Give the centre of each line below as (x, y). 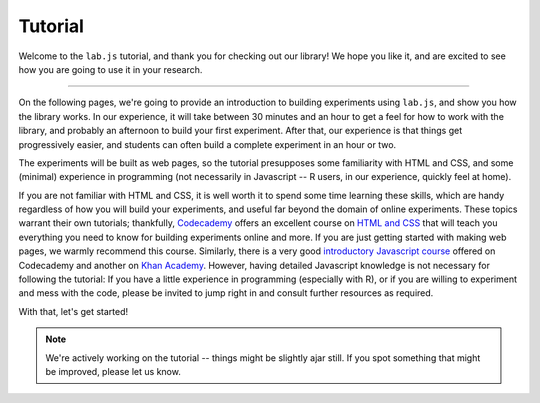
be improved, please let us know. (113, 371)
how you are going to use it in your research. (110, 69)
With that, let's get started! (73, 311)
